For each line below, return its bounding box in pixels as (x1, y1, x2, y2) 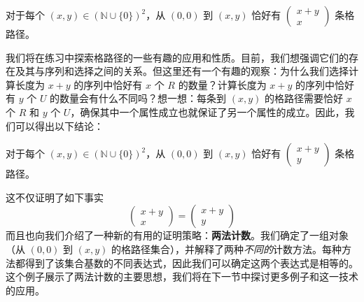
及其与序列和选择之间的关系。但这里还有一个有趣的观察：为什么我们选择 (15, 64, 349, 78)
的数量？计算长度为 (178, 77, 267, 92)
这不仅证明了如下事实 (6, 189, 104, 204)
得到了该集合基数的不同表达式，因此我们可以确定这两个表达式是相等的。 (24, 255, 358, 270)
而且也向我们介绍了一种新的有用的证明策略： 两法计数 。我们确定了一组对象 (6, 228, 349, 243)
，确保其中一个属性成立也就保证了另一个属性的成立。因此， (70, 104, 345, 119)
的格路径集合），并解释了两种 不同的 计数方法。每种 (111, 241, 342, 256)
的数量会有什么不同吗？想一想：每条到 (50, 91, 227, 106)
